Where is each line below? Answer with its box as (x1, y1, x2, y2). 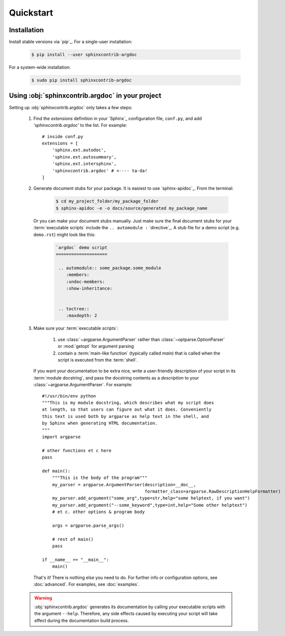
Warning (34, 595, 52, 601)
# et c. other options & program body (52, 509, 145, 515)
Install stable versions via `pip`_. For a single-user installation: (9, 39, 133, 45)
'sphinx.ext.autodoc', (52, 147, 107, 153)
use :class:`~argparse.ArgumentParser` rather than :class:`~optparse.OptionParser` (57, 337, 225, 342)
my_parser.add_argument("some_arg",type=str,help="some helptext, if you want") (52, 496, 250, 501)
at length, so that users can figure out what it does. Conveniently (42, 407, 212, 412)
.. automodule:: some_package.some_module (58, 265, 162, 271)
